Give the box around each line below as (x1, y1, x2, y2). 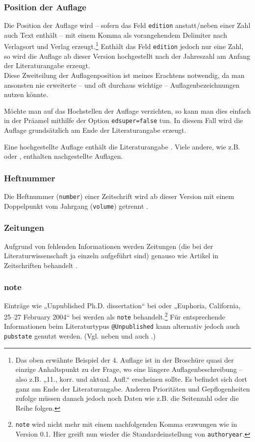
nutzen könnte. (4, 89, 49, 99)
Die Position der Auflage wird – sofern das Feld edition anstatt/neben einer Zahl (4, 20, 251, 30)
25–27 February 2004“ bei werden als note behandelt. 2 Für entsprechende (4, 310, 226, 321)
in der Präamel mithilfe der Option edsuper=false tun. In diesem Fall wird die (4, 115, 243, 125)
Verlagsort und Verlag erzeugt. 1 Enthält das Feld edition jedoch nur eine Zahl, (4, 40, 244, 51)
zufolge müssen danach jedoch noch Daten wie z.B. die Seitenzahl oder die (15, 393, 239, 403)
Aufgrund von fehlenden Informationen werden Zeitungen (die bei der (4, 241, 213, 251)
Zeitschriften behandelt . (4, 260, 77, 270)
